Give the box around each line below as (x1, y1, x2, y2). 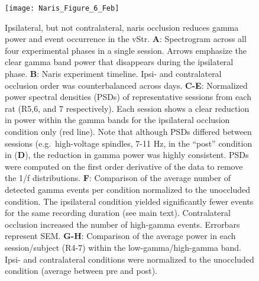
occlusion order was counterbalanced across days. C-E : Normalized (5, 79, 248, 91)
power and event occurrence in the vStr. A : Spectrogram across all (5, 33, 247, 45)
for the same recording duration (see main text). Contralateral (5, 206, 231, 219)
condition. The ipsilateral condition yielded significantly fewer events (5, 195, 254, 207)
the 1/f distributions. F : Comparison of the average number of (5, 172, 231, 184)
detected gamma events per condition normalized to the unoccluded (5, 183, 251, 195)
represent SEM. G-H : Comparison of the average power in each (5, 230, 236, 242)
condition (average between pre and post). (5, 264, 157, 277)
